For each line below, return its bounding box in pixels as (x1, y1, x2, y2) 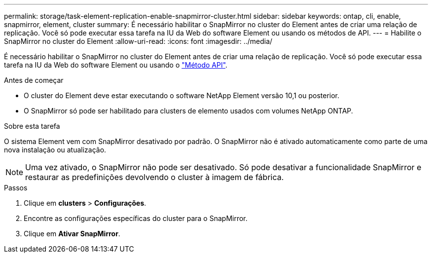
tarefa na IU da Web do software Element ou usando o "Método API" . (4, 61, 228, 69)
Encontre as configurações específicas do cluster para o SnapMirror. (24, 214, 248, 222)
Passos (4, 184, 28, 192)
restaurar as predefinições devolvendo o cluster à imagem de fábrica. (25, 172, 284, 182)
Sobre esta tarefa (4, 122, 60, 130)
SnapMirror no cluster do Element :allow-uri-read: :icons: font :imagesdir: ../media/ (4, 37, 273, 45)
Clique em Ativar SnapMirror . (24, 229, 120, 238)
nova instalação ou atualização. (4, 146, 107, 154)
